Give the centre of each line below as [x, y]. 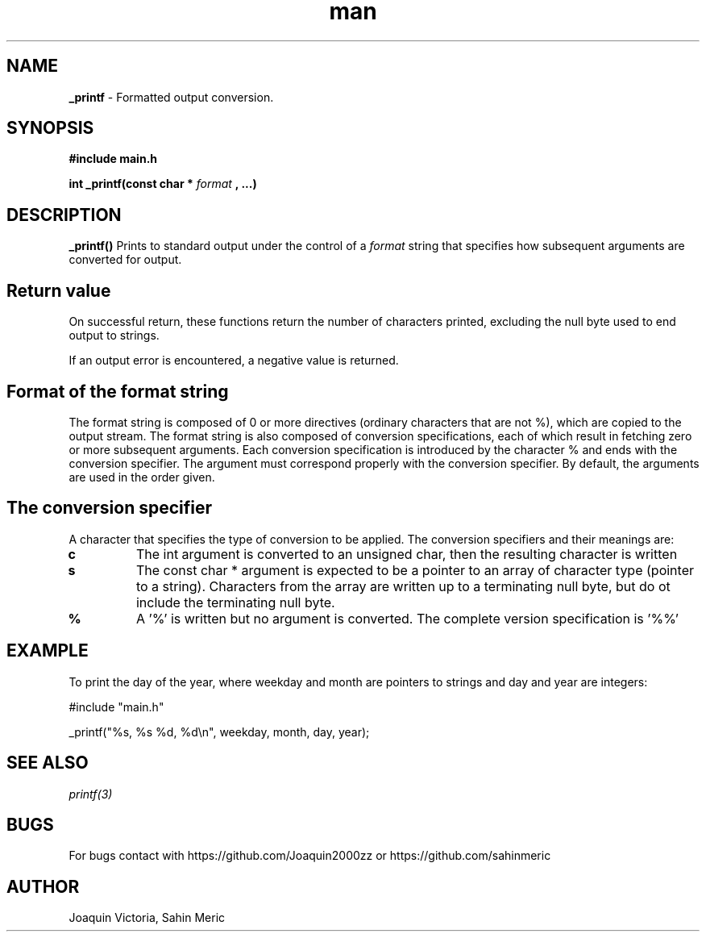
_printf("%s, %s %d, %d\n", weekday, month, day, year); [219, 732]
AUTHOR [43, 886]
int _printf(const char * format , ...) [163, 184]
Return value [59, 290]
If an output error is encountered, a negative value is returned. [234, 361]
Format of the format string [118, 391]
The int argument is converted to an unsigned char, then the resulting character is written [407, 554]
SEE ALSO [48, 763]
